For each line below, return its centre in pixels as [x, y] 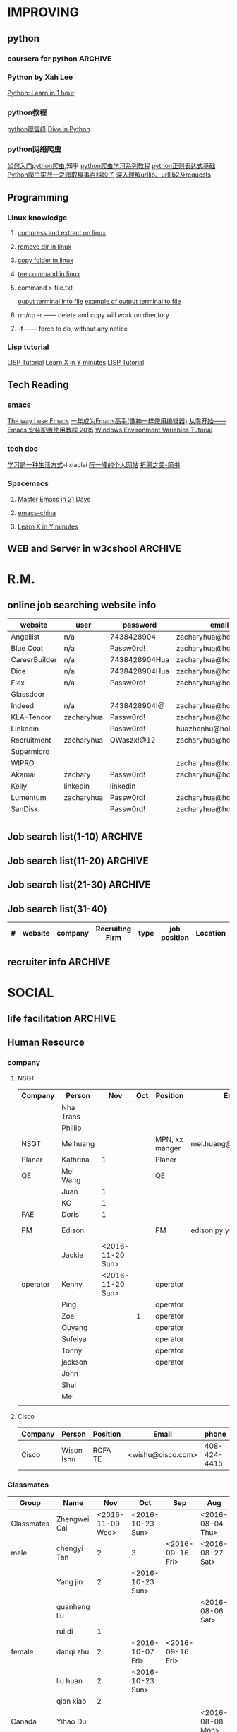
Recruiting [114, 929]
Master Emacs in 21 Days [54, 499]
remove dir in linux [44, 247]
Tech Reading [38, 385]
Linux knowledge [37, 218]
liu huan [69, 1680]
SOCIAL [31, 992]
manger [168, 1148]
